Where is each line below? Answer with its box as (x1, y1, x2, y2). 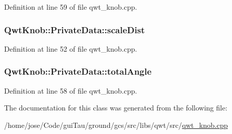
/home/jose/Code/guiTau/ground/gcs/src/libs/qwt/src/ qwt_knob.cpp (4, 119, 228, 130)
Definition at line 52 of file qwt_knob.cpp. (4, 43, 137, 54)
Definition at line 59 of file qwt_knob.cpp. (4, 2, 137, 12)
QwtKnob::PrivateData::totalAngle (4, 65, 152, 78)
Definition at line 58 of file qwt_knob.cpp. (4, 85, 137, 96)
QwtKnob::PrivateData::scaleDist (4, 23, 145, 36)
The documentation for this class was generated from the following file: (4, 102, 227, 113)
